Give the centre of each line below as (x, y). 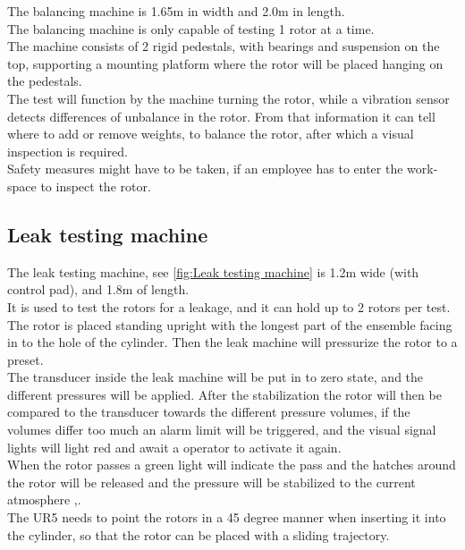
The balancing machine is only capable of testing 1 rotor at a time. (191, 28)
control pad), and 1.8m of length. (98, 289)
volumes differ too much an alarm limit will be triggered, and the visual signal (222, 430)
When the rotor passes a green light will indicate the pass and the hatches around (232, 465)
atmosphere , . (44, 499)
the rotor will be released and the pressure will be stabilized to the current (211, 482)
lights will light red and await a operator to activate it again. (174, 447)
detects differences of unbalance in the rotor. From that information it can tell (221, 116)
